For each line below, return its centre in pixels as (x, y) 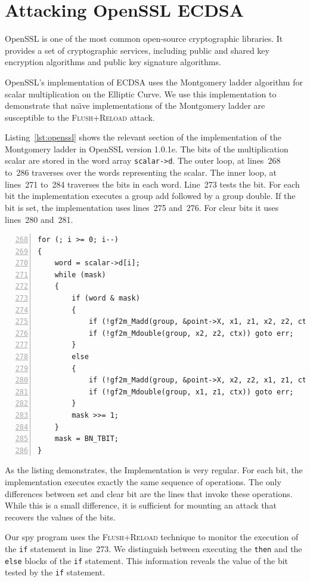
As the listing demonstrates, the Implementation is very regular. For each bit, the (154, 470)
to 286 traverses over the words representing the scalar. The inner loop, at (141, 172)
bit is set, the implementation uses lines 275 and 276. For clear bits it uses (142, 207)
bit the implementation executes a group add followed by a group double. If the (150, 196)
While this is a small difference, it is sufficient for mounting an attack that (141, 505)
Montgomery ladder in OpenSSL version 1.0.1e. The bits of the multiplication (147, 148)
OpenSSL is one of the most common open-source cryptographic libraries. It (144, 39)
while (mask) (80, 275)
